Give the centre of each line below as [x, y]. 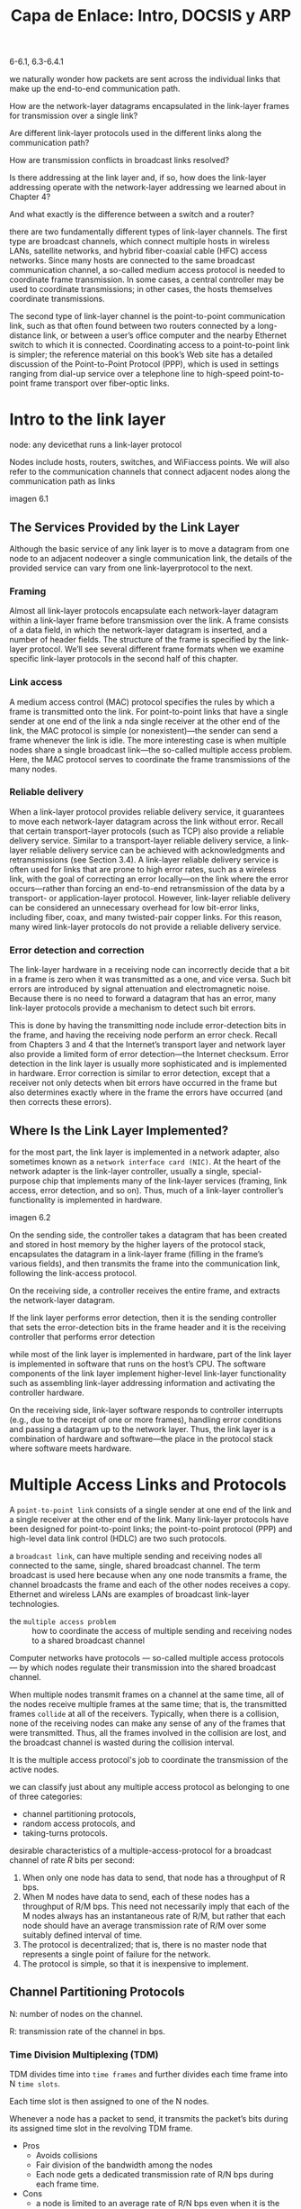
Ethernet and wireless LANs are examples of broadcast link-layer [129, 1594]
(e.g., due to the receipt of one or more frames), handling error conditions [146, 1419]
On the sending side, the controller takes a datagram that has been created [148, 1235]
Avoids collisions [66, 2155]
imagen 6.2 [30, 1217]
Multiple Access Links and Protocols [148, 1485]
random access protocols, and [79, 1823]
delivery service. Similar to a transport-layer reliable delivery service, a [140, 840]
